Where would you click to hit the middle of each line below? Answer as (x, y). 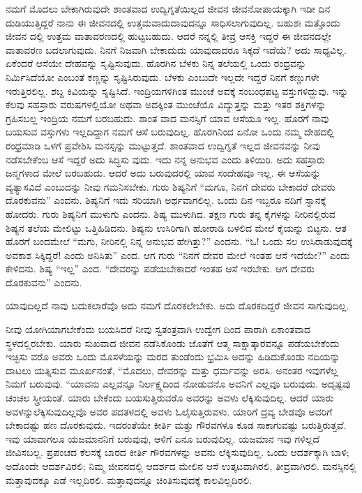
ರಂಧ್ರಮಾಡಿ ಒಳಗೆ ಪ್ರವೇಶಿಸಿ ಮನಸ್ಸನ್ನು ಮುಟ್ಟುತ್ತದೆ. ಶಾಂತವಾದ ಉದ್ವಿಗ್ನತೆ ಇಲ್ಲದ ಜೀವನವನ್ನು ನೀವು (163, 145)
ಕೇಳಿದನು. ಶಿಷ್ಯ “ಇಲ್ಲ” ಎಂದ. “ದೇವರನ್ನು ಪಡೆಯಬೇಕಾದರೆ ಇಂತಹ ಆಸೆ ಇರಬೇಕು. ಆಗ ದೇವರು (160, 268)
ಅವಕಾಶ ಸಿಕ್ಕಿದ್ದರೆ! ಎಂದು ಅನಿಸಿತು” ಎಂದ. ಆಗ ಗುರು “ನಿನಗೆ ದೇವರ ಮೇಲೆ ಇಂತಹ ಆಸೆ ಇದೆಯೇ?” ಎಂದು (178, 255)
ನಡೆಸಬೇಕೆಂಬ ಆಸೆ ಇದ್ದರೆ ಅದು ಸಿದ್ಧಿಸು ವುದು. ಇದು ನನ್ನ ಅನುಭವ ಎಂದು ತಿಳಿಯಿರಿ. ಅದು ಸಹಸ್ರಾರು (165, 159)
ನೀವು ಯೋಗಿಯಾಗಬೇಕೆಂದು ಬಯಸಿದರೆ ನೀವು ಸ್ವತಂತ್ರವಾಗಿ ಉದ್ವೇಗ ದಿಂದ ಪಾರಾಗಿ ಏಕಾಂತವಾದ (158, 329)
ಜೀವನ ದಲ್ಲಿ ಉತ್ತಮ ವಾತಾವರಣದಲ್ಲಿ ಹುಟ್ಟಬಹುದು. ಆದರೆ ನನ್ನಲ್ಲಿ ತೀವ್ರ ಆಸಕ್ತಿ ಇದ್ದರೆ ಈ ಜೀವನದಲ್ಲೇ (168, 36)
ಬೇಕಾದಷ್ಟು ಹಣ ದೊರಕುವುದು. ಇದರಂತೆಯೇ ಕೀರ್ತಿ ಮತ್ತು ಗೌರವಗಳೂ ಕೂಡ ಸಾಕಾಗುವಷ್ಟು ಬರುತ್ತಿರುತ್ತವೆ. (176, 425)
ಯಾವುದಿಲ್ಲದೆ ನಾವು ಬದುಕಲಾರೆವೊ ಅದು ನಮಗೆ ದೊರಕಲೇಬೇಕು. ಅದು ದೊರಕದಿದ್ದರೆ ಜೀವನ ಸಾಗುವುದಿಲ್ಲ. (178, 306)
